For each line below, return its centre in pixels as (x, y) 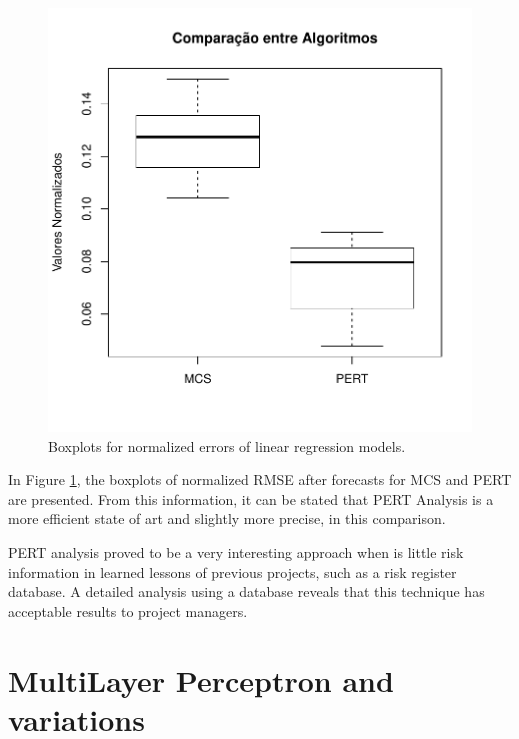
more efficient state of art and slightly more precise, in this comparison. (227, 518)
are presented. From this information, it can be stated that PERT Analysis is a (251, 498)
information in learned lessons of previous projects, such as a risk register (232, 571)
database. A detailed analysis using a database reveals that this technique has (246, 591)
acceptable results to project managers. (128, 610)
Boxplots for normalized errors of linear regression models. (227, 445)
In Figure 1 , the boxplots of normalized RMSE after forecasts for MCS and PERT (260, 479)
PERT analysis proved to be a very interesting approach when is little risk (236, 551)
